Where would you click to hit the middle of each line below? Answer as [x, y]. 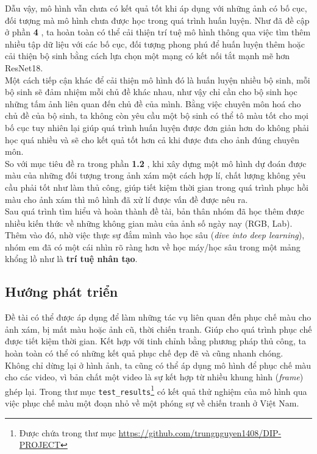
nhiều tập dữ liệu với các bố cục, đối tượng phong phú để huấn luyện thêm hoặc [155, 44]
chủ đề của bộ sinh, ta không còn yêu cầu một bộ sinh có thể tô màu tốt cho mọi [157, 115]
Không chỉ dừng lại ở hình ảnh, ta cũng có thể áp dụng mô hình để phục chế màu [158, 365]
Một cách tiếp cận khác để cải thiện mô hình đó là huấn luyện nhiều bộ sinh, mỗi [158, 80]
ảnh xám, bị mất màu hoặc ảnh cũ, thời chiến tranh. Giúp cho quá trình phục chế [158, 329]
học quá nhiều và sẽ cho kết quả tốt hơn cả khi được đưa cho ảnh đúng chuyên [152, 139]
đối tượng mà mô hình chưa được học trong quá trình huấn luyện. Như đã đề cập [157, 20]
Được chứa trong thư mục [67, 432]
